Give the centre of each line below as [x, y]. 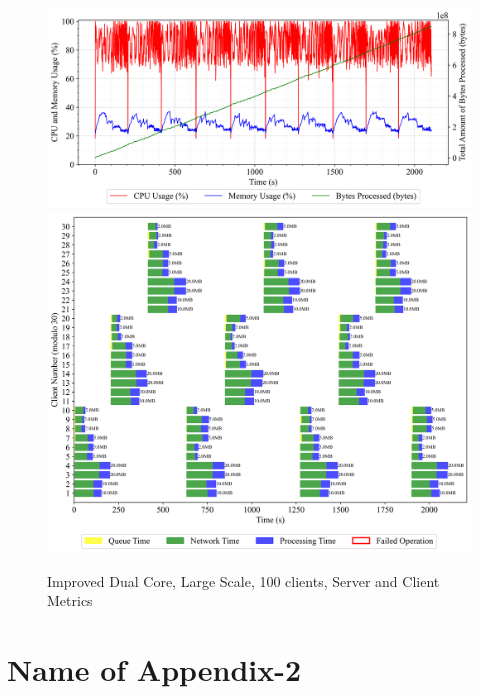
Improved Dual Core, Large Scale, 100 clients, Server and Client [243, 580]
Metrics [70, 600]
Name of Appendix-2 [154, 668]
